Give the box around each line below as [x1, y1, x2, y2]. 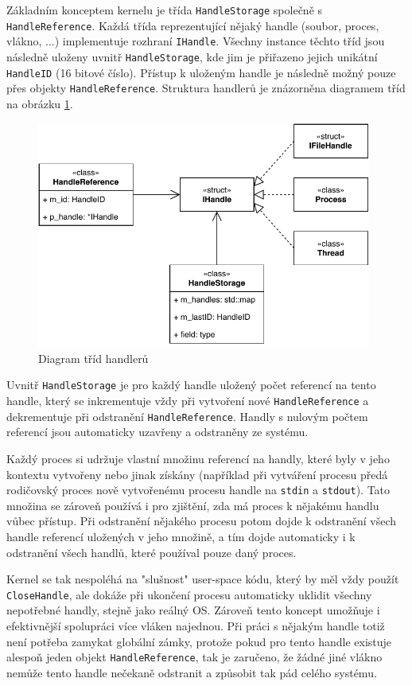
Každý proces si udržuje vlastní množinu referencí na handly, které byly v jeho [6, 450, 390, 466]
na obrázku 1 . [6, 95, 73, 111]
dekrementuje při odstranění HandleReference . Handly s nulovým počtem [6, 407, 368, 424]
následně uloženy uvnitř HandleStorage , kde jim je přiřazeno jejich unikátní [6, 48, 378, 64]
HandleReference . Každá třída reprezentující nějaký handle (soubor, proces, [6, 17, 379, 33]
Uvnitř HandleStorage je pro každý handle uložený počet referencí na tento [6, 376, 376, 393]
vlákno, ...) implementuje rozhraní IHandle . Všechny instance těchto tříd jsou [6, 33, 385, 49]
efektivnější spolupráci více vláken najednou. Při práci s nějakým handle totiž [6, 618, 385, 633]
